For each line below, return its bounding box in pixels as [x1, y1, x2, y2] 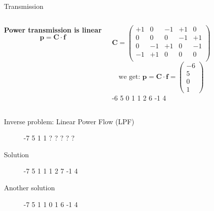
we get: [118, 73, 141, 81]
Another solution [4, 182, 55, 192]
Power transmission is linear [4, 24, 102, 35]
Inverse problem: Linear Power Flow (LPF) [4, 116, 135, 126]
